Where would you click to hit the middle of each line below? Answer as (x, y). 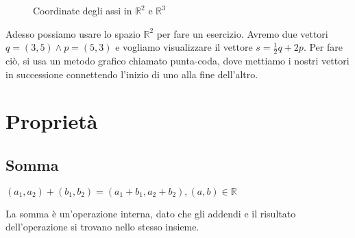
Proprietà (52, 121)
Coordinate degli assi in (83, 10)
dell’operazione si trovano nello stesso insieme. (102, 227)
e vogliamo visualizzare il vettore (184, 47)
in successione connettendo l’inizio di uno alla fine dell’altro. (132, 74)
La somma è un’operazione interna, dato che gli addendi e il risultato (151, 213)
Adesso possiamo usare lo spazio (73, 33)
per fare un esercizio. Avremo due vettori (242, 33)
